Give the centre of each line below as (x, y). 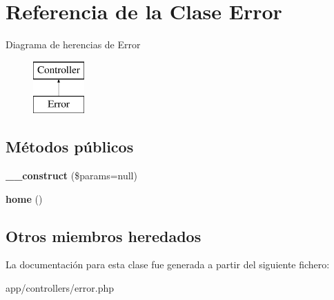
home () (24, 198)
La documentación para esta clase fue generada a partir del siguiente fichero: (168, 264)
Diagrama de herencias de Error (73, 44)
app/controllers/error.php (60, 288)
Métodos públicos (70, 147)
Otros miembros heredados (104, 236)
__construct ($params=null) (71, 176)
